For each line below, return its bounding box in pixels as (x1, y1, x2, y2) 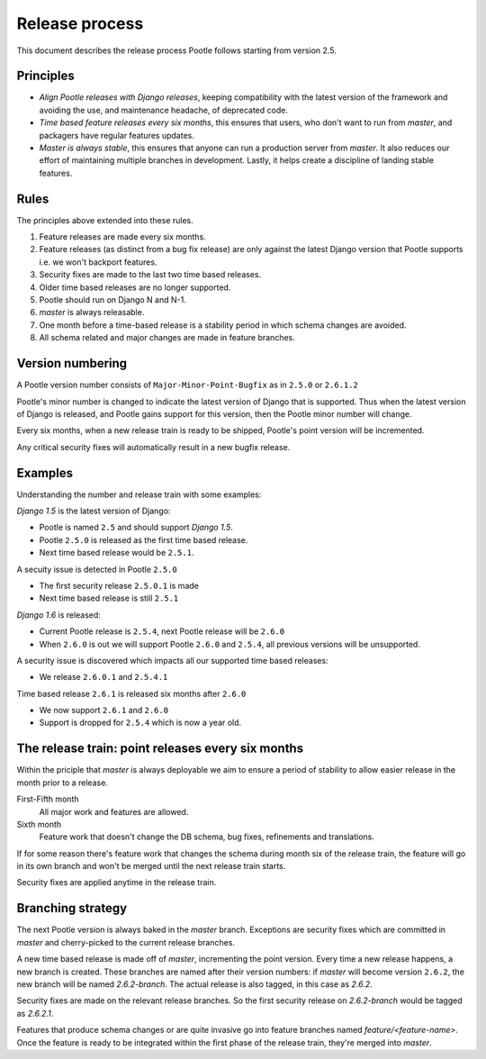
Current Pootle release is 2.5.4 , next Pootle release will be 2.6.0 (39, 626, 285, 637)
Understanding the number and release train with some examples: (16, 489, 262, 500)
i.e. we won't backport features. (39, 257, 157, 267)
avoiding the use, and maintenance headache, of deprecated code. (39, 104, 288, 115)
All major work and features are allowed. (39, 806, 189, 817)
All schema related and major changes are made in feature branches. (39, 332, 296, 343)
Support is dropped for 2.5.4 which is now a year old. (39, 717, 242, 729)
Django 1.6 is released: (16, 609, 101, 620)
